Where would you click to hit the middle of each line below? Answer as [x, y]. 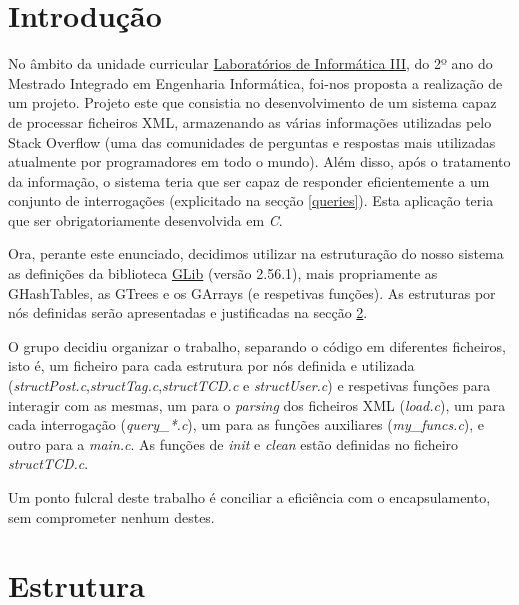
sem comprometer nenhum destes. [111, 516]
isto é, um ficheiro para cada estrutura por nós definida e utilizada [211, 365]
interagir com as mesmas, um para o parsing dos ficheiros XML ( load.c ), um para [257, 404]
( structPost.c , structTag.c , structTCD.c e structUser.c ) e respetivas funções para [249, 385]
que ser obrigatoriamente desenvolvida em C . [145, 219]
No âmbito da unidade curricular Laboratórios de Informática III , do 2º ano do [250, 63]
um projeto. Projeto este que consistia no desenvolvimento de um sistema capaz [252, 102]
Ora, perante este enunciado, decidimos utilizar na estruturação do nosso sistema [256, 253]
